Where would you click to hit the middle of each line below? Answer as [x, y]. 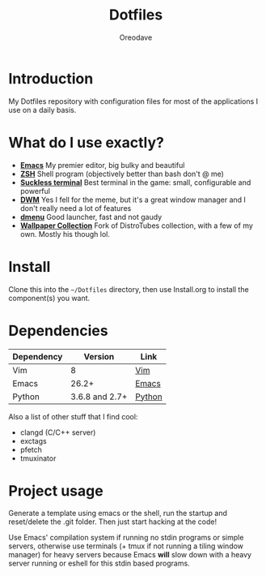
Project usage [56, 490]
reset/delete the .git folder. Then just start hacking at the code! [113, 522]
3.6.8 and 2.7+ [99, 397]
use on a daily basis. [42, 110]
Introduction [51, 78]
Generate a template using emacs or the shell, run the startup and [118, 514]
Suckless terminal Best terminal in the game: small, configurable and [135, 182]
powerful [35, 191]
